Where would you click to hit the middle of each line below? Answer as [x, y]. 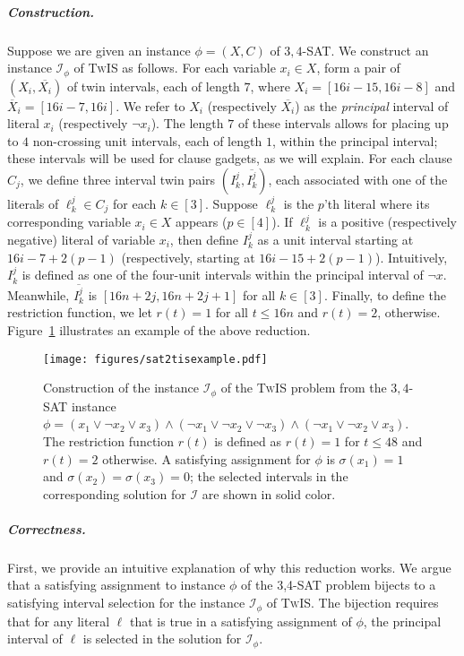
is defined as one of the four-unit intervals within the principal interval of [223, 275]
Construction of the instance [121, 388]
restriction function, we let [80, 312]
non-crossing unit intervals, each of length [147, 140]
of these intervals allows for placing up [343, 123]
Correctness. [47, 528]
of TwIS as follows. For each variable [175, 68]
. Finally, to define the [385, 294]
